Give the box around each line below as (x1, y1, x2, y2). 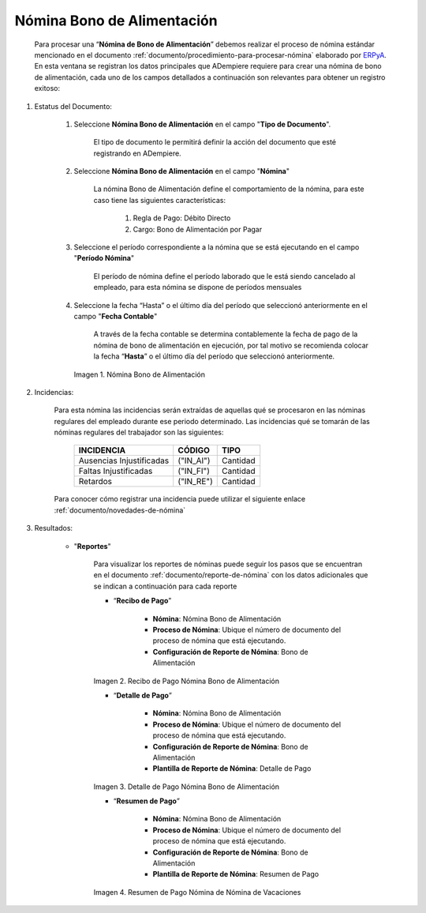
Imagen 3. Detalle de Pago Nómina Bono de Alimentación (93, 782, 280, 791)
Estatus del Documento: (34, 101, 112, 111)
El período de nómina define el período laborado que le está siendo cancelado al (93, 271, 356, 280)
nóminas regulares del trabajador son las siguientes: (54, 427, 224, 438)
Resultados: (34, 524, 73, 533)
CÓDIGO (177, 445, 211, 456)
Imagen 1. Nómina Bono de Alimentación (73, 370, 205, 379)
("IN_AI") (177, 455, 211, 466)
